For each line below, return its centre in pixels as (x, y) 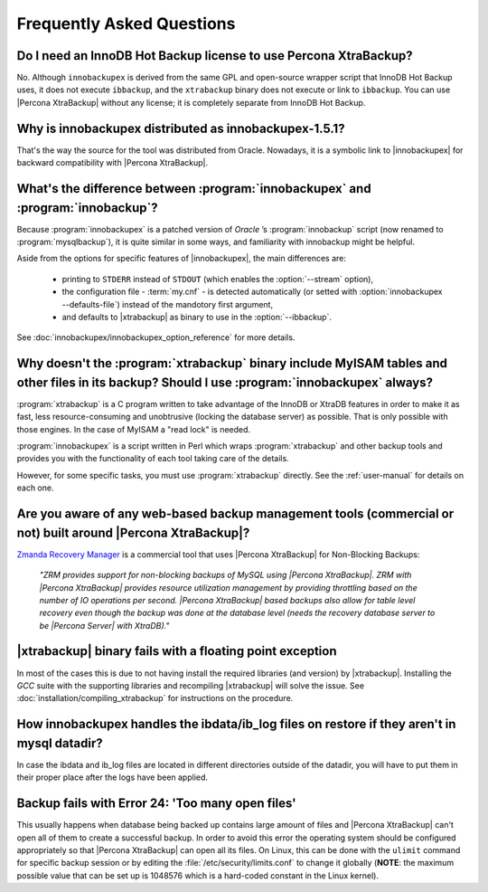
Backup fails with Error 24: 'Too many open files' (157, 804)
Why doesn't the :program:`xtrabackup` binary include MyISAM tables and (232, 363)
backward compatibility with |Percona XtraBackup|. (113, 163)
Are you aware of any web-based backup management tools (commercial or (235, 514)
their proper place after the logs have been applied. (112, 777)
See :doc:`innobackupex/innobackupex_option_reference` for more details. (156, 337)
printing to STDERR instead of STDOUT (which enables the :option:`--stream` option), (218, 279)
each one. (35, 488)
